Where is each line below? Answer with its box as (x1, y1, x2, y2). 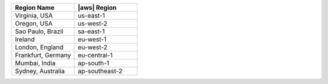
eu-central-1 (78, 51, 113, 59)
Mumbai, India (15, 59, 56, 67)
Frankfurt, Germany (15, 51, 71, 59)
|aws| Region (78, 4, 117, 11)
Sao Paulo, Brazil (15, 27, 64, 36)
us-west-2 (78, 19, 108, 27)
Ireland (15, 35, 35, 44)
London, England (15, 43, 64, 51)
